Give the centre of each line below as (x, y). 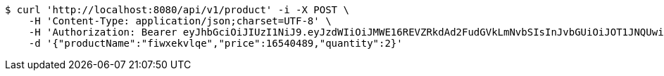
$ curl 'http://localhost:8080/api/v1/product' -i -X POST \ (177, 10)
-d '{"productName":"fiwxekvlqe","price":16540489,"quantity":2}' (215, 43)
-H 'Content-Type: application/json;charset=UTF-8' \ (180, 21)
